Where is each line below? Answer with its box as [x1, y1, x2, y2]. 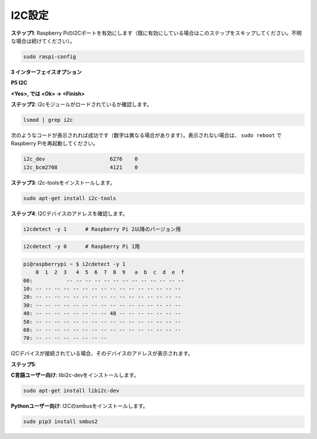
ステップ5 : [11, 361, 36, 368]
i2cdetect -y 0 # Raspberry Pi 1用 [23, 243, 140, 250]
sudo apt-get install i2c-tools [23, 195, 117, 201]
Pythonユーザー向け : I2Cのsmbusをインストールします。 [11, 403, 149, 410]
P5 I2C [11, 79, 28, 87]
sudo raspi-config [23, 53, 76, 60]
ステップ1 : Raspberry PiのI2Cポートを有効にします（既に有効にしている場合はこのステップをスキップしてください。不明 [11, 29, 302, 36]
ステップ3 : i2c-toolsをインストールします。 [11, 179, 116, 186]
